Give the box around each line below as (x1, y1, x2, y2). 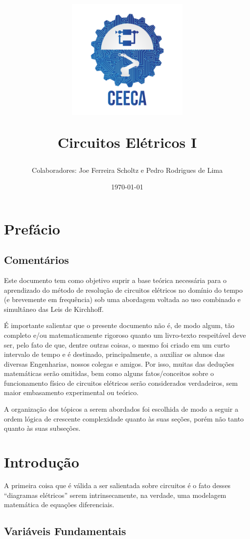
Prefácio (4, 218, 60, 238)
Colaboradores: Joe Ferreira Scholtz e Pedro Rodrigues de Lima (32, 165, 223, 175)
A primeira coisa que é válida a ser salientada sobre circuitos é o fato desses (4, 480, 231, 490)
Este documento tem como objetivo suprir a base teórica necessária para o (4, 275, 227, 285)
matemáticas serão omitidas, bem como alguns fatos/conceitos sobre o (4, 368, 214, 378)
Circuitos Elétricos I (57, 132, 197, 152)
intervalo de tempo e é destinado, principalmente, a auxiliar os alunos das (4, 349, 225, 359)
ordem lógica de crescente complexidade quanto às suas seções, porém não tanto (4, 413, 244, 423)
